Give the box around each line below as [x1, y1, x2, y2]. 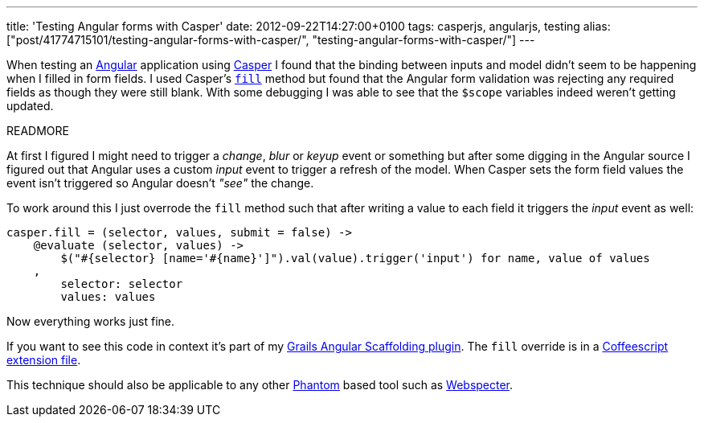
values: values [60, 290, 156, 303]
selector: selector [60, 277, 183, 290]
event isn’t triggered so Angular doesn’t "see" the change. [6, 176, 314, 190]
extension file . [6, 353, 81, 367]
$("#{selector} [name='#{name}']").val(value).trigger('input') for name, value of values [60, 252, 650, 265]
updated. [6, 99, 54, 113]
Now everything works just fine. [6, 314, 175, 328]
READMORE [6, 124, 69, 138]
